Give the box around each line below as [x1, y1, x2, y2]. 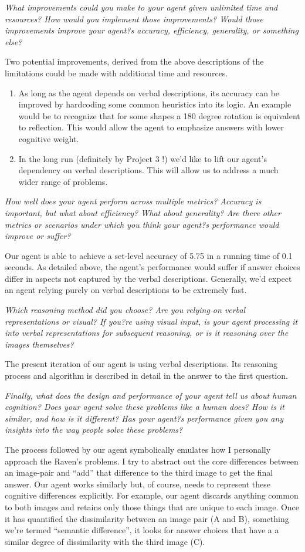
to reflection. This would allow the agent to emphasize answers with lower [18, 121, 284, 133]
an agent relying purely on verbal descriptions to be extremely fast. [5, 284, 247, 296]
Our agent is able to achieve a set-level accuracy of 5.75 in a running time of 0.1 [5, 249, 293, 261]
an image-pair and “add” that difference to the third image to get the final [5, 466, 273, 479]
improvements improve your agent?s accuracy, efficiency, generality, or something [5, 24, 299, 36]
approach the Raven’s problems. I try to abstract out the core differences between [5, 455, 299, 467]
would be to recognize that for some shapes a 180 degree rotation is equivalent [18, 109, 300, 122]
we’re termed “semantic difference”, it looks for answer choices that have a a [5, 524, 279, 536]
